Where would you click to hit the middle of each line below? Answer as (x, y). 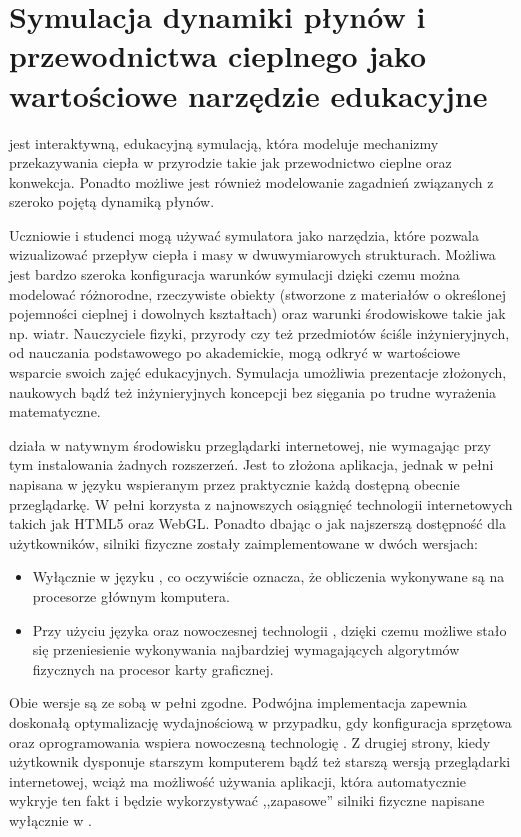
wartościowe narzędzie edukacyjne (248, 94)
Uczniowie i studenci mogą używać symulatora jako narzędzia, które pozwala (244, 234)
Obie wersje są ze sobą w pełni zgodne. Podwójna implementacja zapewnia (238, 702)
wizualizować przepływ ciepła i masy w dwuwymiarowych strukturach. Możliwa (252, 254)
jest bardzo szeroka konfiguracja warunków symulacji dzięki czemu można (234, 274)
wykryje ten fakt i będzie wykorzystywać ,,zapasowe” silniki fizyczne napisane (247, 800)
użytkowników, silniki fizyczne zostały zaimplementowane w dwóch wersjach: (243, 542)
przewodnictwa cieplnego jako (218, 55)
